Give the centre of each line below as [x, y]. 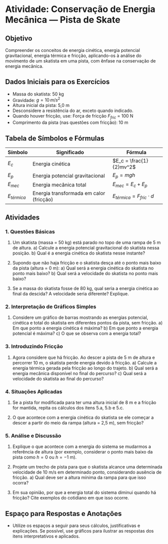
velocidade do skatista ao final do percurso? [58, 378]
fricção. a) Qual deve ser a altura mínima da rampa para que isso [79, 477]
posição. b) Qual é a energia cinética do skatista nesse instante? [79, 253]
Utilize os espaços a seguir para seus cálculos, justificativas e [76, 525]
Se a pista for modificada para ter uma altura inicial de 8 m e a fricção [84, 402]
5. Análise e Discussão [33, 435]
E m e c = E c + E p [130, 185]
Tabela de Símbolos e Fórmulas [55, 138]
